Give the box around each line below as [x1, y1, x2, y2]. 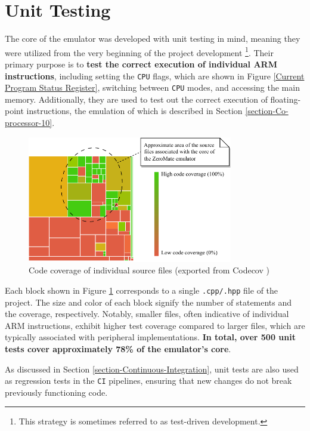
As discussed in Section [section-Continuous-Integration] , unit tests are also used [5, 362, 299, 375]
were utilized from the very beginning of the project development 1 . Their [5, 44, 274, 59]
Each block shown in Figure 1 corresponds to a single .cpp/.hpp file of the [5, 284, 278, 296]
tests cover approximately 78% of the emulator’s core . [5, 342, 231, 355]
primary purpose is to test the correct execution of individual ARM [5, 57, 277, 70]
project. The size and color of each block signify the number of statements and [5, 295, 292, 308]
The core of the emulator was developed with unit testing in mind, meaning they [5, 32, 300, 45]
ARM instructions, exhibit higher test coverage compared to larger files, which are [5, 319, 305, 331]
